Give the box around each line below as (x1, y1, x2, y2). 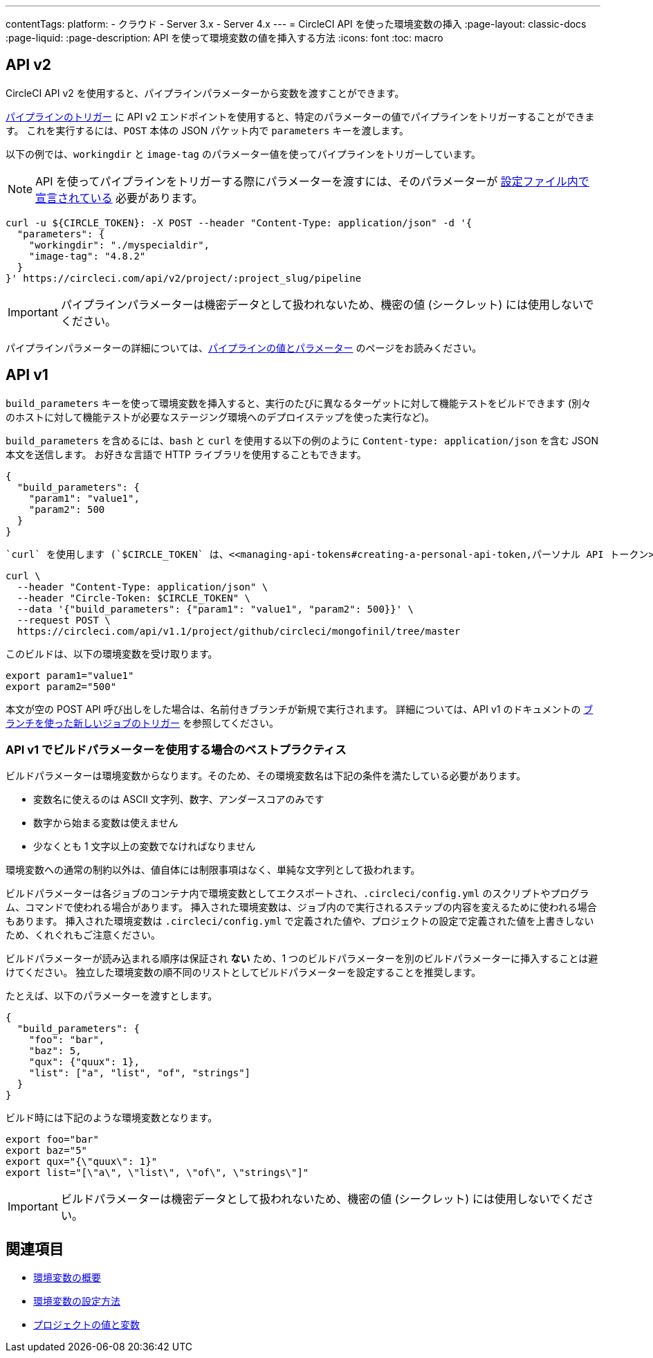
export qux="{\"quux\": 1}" (6, 1156, 158, 1168)
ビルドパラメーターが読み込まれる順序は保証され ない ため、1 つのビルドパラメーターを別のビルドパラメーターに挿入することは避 (6, 952, 598, 965)
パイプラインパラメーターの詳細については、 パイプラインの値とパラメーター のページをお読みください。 (6, 341, 482, 354)
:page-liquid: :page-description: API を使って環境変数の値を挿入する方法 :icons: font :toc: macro (6, 32, 443, 44)
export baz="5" (6, 1145, 88, 1157)
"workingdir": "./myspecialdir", (28, 239, 210, 251)
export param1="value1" (6, 669, 134, 681)
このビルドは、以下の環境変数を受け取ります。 (6, 647, 218, 660)
